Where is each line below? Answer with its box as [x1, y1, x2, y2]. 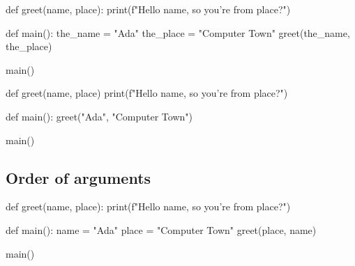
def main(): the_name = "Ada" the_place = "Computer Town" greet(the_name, [6, 25, 350, 40]
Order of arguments [6, 166, 151, 188]
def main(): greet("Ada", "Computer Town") [6, 109, 192, 123]
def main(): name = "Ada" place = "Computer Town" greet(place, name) [6, 222, 317, 237]
